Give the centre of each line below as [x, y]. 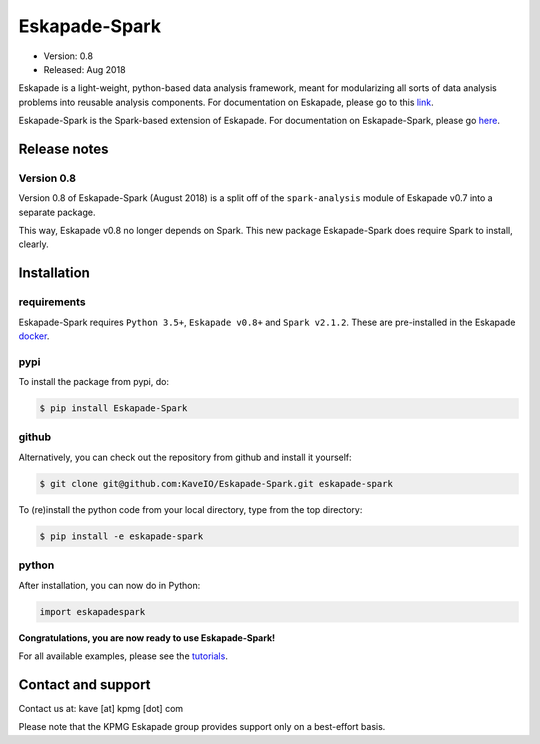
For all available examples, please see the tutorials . [123, 656]
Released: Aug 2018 [84, 69]
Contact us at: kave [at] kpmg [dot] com [101, 708]
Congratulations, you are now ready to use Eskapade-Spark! [146, 637]
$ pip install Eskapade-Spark [113, 408]
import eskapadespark [92, 611]
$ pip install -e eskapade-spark [121, 536]
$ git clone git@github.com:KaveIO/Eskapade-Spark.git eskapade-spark [216, 483]
